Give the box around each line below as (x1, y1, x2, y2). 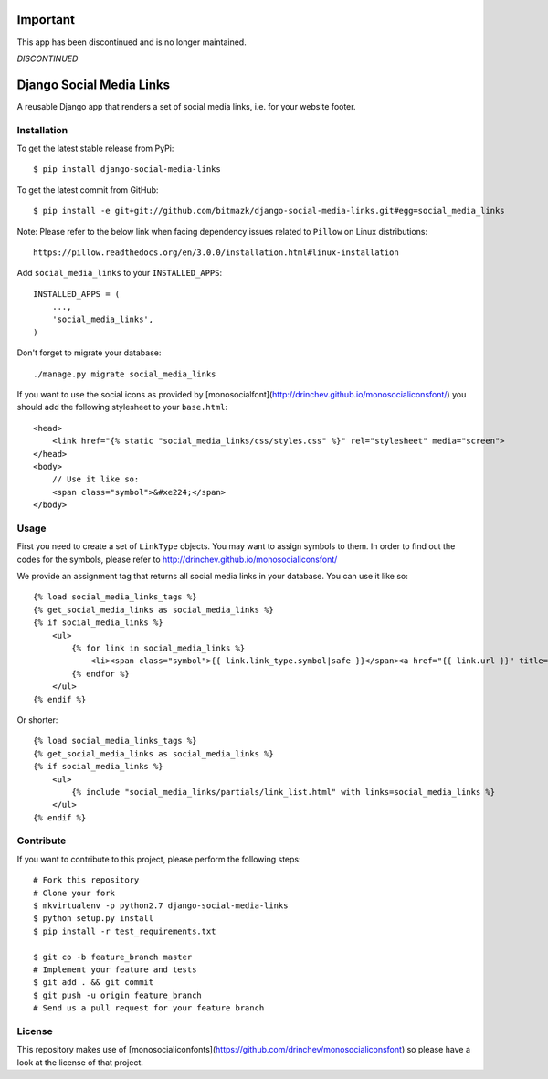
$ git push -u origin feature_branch (33, 989, 203, 1000)
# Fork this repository (33, 875, 140, 885)
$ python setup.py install (33, 914, 154, 924)
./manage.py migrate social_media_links (33, 368, 216, 379)
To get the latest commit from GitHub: (16, 184, 159, 196)
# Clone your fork (33, 887, 116, 898)
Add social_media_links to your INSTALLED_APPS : (16, 268, 223, 279)
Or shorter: (16, 714, 58, 725)
